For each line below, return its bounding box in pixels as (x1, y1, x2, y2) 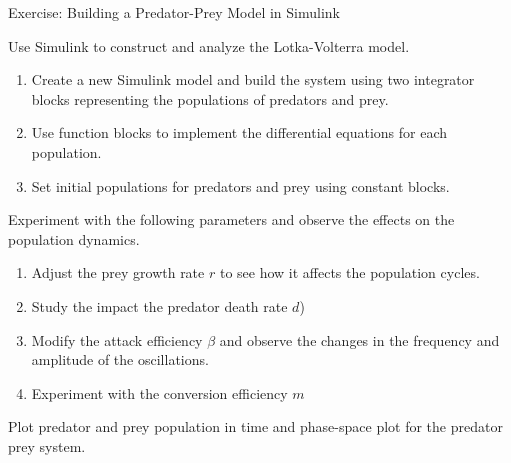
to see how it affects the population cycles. (219, 262, 480, 283)
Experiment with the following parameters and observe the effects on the (8, 209, 455, 230)
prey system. (8, 435, 86, 456)
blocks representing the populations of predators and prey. (31, 88, 389, 109)
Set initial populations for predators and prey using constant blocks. (31, 175, 450, 196)
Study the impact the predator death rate (31, 295, 288, 316)
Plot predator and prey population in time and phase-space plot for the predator (8, 416, 503, 437)
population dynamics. (8, 228, 140, 249)
